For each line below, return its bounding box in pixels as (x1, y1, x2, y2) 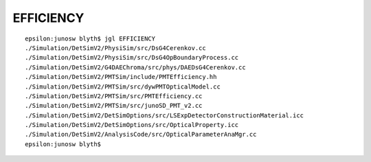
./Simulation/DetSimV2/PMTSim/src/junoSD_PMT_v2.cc (25, 102, 203, 110)
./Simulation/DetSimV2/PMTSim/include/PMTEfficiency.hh (25, 73, 217, 81)
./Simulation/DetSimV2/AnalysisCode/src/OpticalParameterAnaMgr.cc (25, 130, 257, 139)
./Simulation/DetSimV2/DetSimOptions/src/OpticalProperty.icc (25, 121, 239, 129)
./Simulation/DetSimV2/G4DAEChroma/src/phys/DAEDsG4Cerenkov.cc (25, 63, 247, 71)
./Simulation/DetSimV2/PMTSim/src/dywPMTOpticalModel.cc (25, 82, 221, 91)
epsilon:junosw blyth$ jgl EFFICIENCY (25, 34, 156, 43)
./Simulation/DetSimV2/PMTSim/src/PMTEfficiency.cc (25, 92, 203, 100)
